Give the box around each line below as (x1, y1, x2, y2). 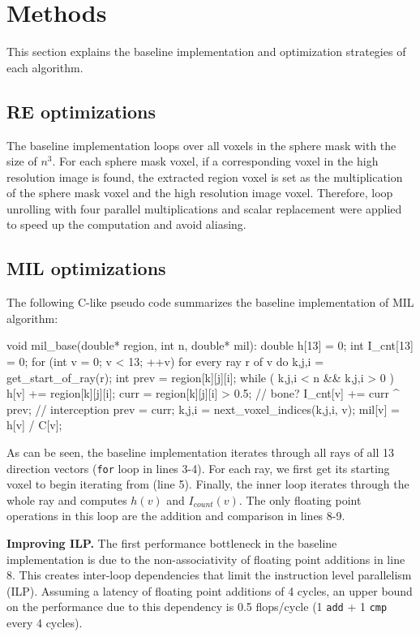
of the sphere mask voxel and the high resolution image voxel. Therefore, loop (6, 184, 393, 201)
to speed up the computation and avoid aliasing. (6, 216, 246, 233)
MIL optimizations (6, 256, 166, 281)
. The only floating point (238, 491, 362, 508)
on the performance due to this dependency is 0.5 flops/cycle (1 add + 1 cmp (6, 598, 388, 615)
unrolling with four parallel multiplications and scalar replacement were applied (6, 200, 402, 217)
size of (6, 153, 37, 170)
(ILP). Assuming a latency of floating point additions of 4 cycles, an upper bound (6, 582, 413, 599)
